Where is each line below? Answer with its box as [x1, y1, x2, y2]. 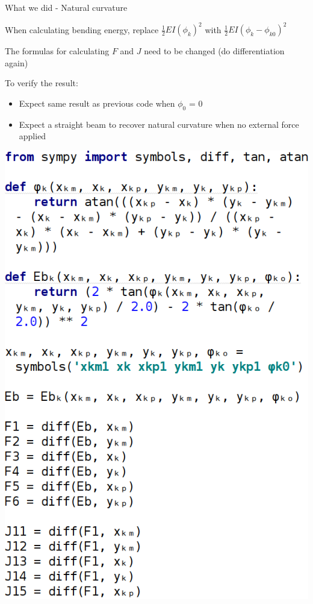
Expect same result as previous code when [19, 96, 175, 109]
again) [5, 56, 28, 69]
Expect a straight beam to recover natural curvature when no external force [19, 118, 299, 130]
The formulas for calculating [5, 45, 110, 57]
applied [19, 130, 46, 142]
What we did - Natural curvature [5, 1, 128, 13]
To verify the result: [5, 77, 78, 89]
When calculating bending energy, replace [5, 23, 159, 36]
